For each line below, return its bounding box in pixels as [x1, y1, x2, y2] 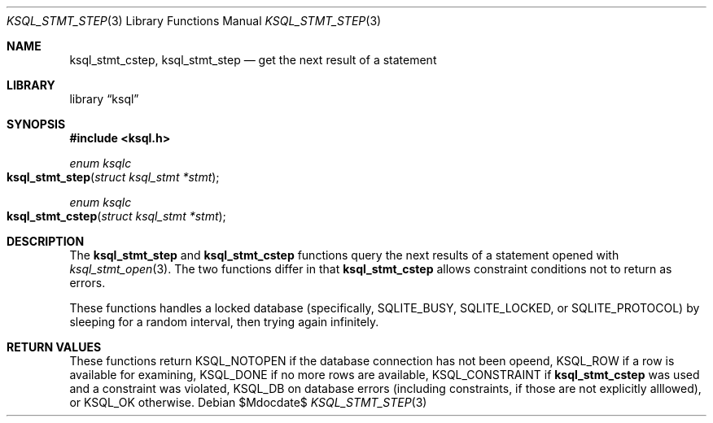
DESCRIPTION [7, 234, 85, 248]
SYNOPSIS [7, 117, 66, 131]
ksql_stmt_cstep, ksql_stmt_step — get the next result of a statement [69, 53, 437, 67]
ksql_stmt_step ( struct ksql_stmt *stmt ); [7, 170, 220, 184]
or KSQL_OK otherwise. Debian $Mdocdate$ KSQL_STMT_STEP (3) [69, 395, 427, 409]
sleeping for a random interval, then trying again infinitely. [69, 315, 379, 329]
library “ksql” [69, 92, 139, 106]
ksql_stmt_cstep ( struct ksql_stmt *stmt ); [7, 209, 226, 223]
